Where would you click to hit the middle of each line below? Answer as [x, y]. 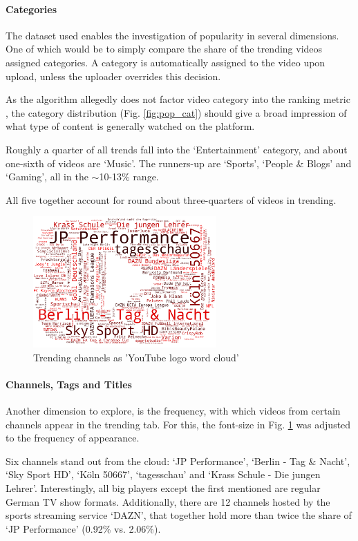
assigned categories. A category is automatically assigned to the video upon [166, 62]
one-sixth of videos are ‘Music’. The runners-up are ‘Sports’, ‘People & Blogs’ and [179, 163]
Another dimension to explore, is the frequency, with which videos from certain [173, 410]
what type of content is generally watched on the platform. [130, 126]
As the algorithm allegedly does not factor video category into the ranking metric [178, 99]
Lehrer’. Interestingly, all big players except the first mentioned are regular [163, 487]
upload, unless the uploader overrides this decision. [113, 76]
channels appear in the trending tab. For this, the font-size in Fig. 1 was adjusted [178, 424]
